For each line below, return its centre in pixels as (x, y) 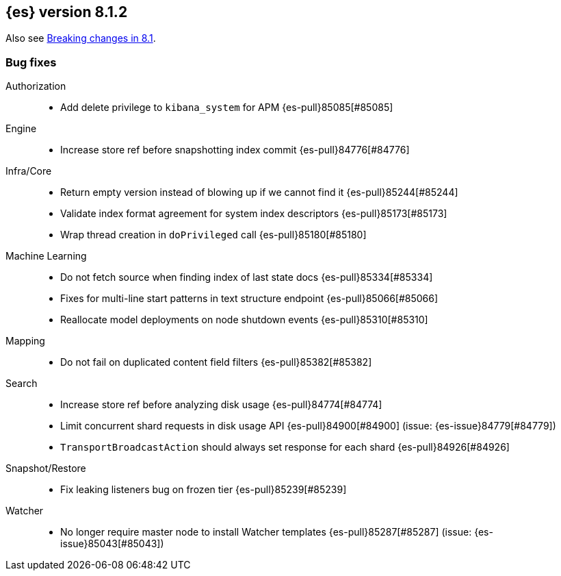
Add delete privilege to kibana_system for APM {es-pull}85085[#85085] (227, 108)
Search (22, 384)
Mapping (25, 341)
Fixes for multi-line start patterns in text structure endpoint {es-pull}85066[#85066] (249, 299)
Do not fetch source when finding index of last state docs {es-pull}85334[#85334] (247, 277)
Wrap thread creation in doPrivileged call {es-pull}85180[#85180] (213, 235)
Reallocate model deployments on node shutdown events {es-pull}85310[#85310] (244, 320)
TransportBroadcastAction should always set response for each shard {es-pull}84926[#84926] (285, 447)
